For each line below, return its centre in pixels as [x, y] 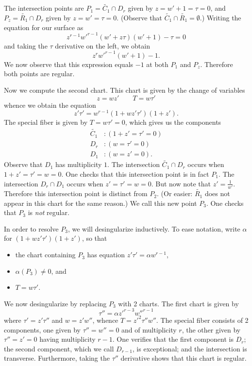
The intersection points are [44, 8]
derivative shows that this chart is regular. [184, 358]
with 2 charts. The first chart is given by [178, 303]
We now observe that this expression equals [69, 64]
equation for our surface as [44, 27]
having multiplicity [67, 339]
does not [217, 193]
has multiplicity [79, 164]
